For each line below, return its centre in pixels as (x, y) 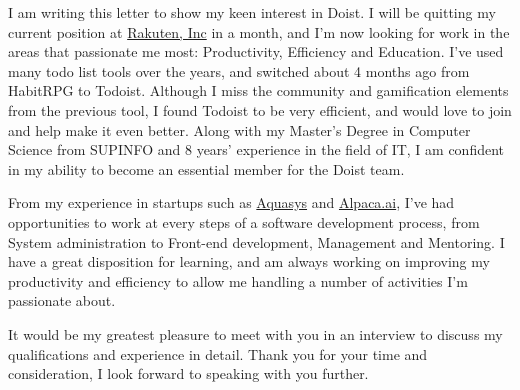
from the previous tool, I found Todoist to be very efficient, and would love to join (260, 109)
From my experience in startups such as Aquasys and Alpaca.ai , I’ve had (231, 202)
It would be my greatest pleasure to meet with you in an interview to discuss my (255, 333)
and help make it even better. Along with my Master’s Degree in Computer (239, 129)
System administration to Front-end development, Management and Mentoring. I (256, 241)
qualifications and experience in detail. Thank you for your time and (218, 353)
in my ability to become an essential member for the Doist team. (206, 168)
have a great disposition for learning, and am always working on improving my (249, 261)
